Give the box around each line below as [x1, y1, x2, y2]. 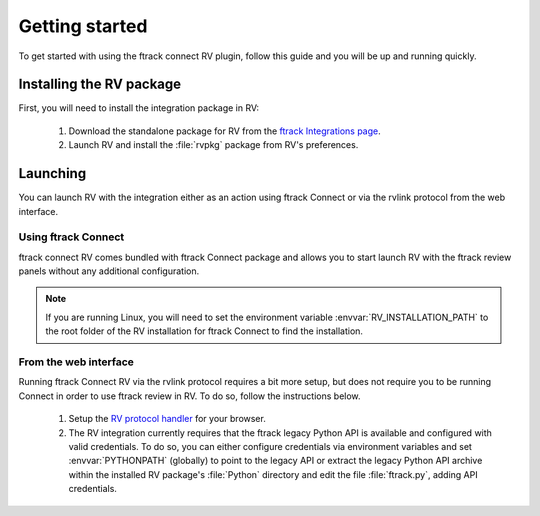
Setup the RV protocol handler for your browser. [68, 413, 267, 425]
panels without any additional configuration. [18, 265, 200, 277]
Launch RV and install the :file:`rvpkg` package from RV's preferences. [68, 139, 359, 151]
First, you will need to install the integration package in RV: [18, 102, 260, 114]
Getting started [18, 15, 148, 37]
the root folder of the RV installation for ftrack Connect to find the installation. [45, 325, 364, 337]
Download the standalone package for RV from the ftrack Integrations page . [68, 125, 382, 137]
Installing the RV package [18, 76, 182, 93]
